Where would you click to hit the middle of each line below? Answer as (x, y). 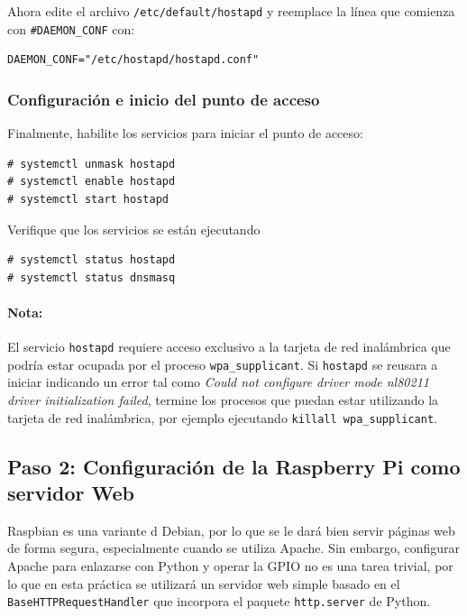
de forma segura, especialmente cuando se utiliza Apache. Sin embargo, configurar (234, 548)
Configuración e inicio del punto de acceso (164, 99)
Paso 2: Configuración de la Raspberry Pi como (234, 466)
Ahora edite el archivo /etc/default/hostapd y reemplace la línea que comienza (231, 11)
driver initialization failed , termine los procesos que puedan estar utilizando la (223, 399)
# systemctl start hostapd (88, 199)
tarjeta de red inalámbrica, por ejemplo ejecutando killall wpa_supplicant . (222, 417)
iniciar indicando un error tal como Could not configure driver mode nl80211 (218, 382)
